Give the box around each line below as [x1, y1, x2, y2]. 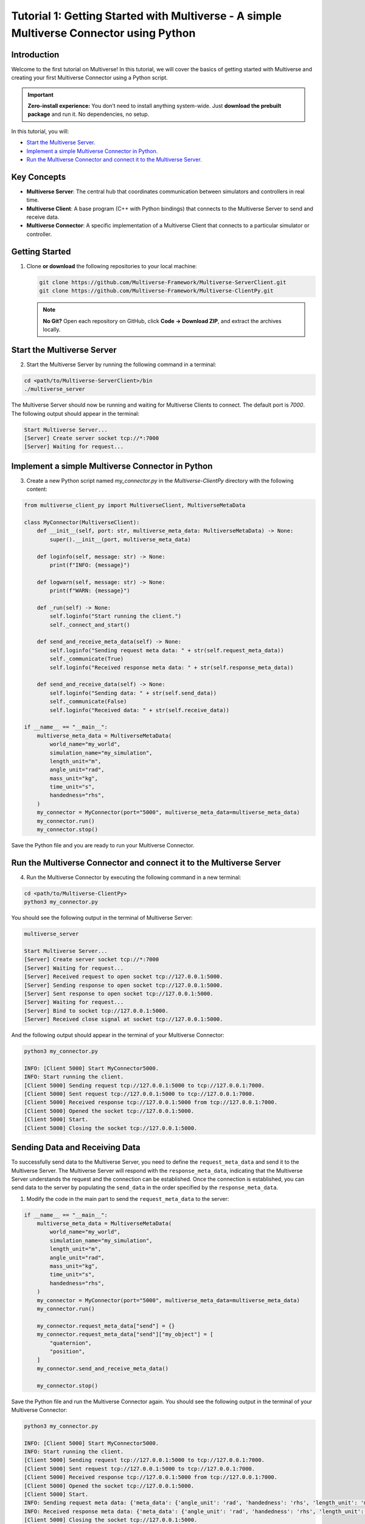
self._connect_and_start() [49, 621, 130, 628]
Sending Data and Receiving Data [11, 1142, 141, 1153]
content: [26, 485, 48, 493]
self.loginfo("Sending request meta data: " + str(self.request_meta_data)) [49, 647, 284, 653]
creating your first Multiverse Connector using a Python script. [11, 74, 169, 82]
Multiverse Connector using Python [11, 26, 196, 40]
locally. [43, 326, 61, 333]
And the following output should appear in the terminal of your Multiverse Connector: [11, 1031, 224, 1039]
